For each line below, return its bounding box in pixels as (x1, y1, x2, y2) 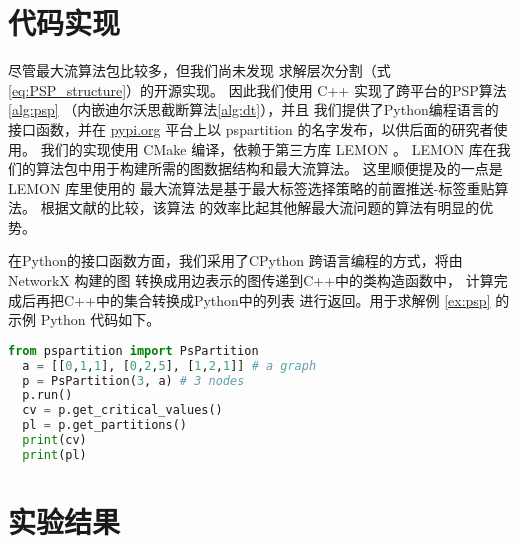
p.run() (22, 388, 73, 403)
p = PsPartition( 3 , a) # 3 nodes (22, 373, 245, 388)
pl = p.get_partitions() (22, 418, 187, 433)
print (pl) (22, 447, 87, 462)
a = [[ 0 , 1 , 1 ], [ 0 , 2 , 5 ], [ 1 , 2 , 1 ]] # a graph (22, 358, 317, 373)
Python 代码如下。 (40, 309, 161, 330)
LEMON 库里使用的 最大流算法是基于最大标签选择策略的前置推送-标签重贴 (8, 177, 495, 198)
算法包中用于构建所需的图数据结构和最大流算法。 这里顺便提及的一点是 (35, 158, 503, 179)
